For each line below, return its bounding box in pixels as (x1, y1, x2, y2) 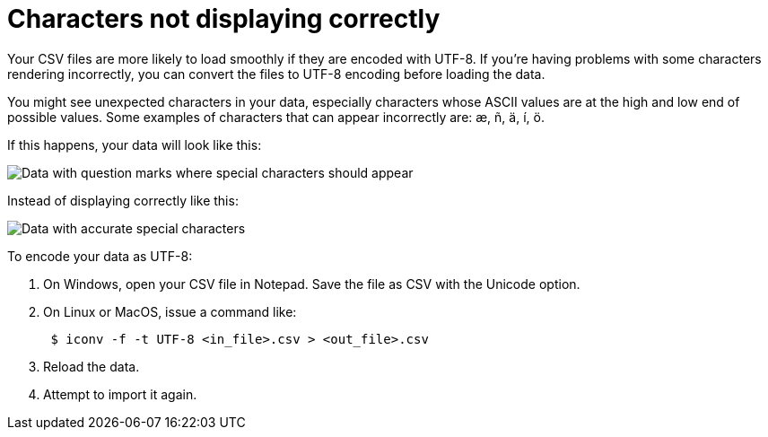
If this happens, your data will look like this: (7, 136, 262, 153)
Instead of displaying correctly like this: (7, 192, 239, 208)
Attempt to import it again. (43, 386, 197, 402)
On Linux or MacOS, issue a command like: (43, 303, 297, 319)
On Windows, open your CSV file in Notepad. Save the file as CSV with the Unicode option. (43, 275, 580, 292)
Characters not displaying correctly (7, 4, 441, 34)
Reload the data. (43, 358, 140, 374)
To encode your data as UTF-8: (7, 248, 193, 264)
